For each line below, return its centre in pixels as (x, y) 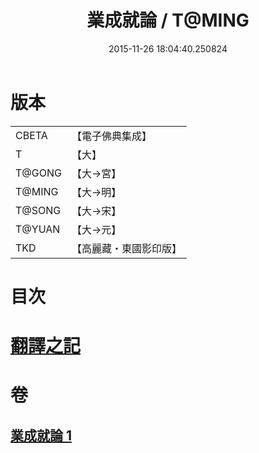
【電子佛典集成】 (111, 136)
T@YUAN (38, 229)
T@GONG (38, 173)
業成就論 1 (41, 435)
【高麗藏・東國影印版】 (126, 248)
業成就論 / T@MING (168, 20)
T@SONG (38, 210)
